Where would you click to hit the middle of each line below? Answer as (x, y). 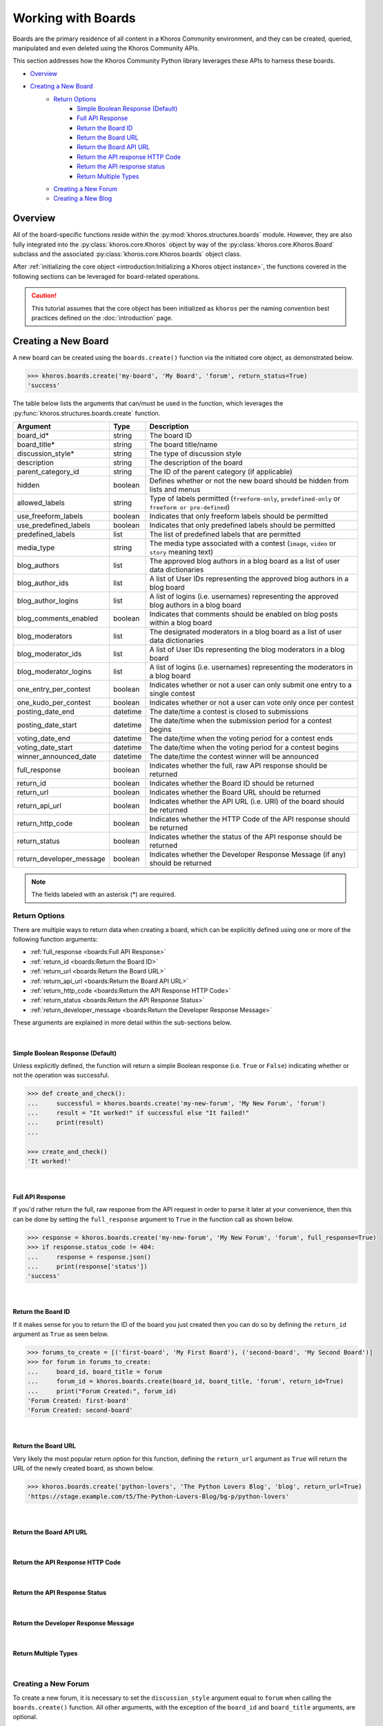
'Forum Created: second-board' (80, 1410)
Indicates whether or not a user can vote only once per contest (252, 703)
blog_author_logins (48, 601)
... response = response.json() (89, 1257)
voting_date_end (43, 739)
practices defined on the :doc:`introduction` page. (102, 318)
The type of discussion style (195, 454)
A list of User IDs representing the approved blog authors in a (249, 579)
